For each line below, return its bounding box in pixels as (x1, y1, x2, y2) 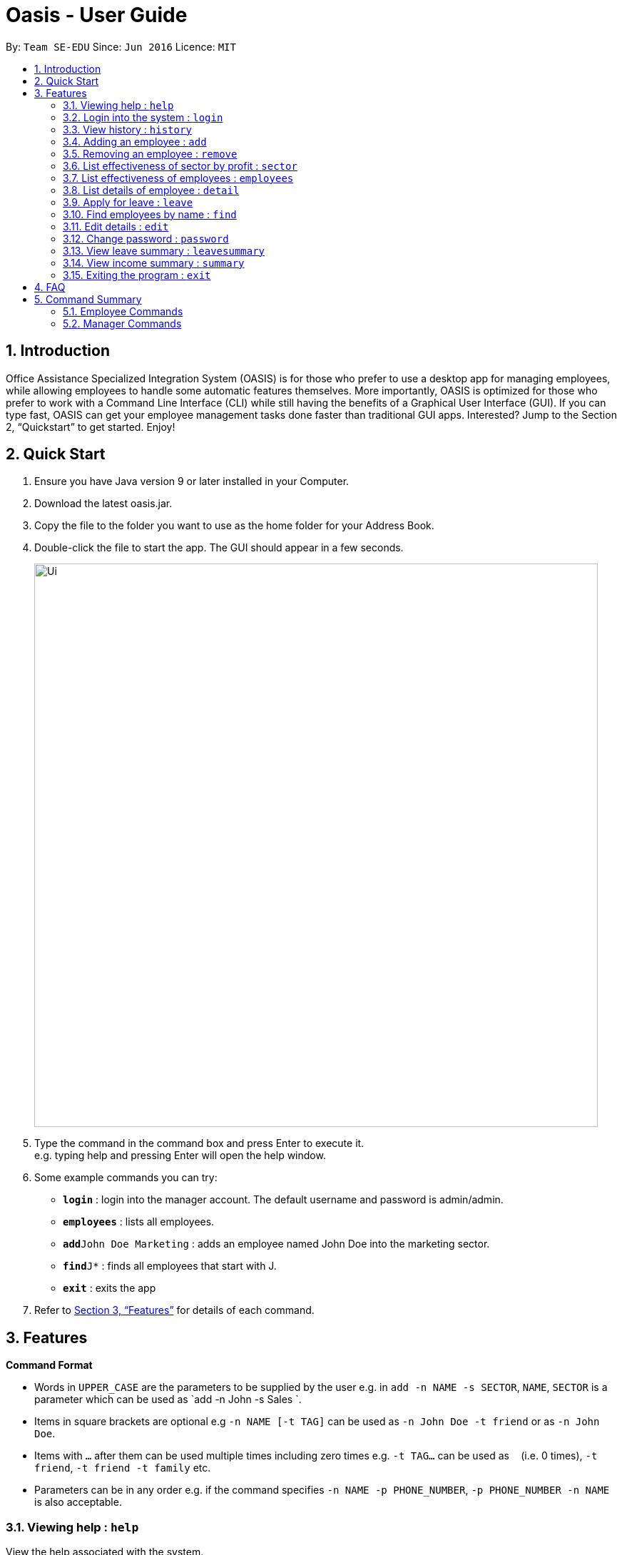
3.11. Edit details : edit (63, 220, 169, 233)
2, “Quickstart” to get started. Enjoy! (6, 420, 175, 433)
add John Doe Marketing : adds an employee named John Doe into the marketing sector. (63, 1238, 490, 1250)
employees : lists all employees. (63, 1215, 215, 1228)
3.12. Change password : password (63, 232, 229, 245)
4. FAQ (34, 280, 66, 293)
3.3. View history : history (63, 123, 192, 136)
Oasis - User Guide (6, 3, 188, 27)
